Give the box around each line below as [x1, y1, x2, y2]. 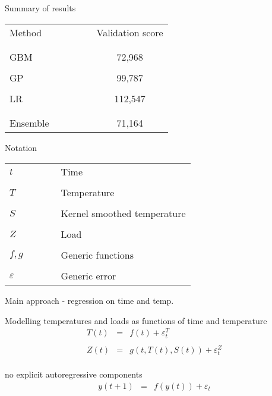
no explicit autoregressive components [5, 367, 143, 380]
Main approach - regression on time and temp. [5, 294, 174, 307]
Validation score [96, 25, 163, 39]
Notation [5, 141, 37, 153]
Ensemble [10, 115, 49, 130]
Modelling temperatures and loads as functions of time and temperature [5, 314, 267, 326]
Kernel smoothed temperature [61, 206, 186, 221]
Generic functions [61, 248, 134, 262]
